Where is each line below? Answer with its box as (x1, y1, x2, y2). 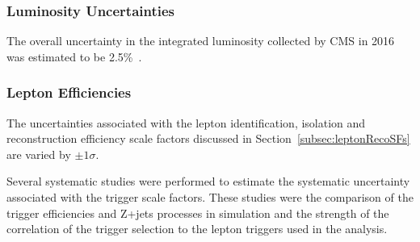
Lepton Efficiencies (6, 82, 132, 102)
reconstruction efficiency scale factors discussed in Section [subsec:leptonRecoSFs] (6, 130, 410, 147)
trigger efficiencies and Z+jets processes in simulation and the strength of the (6, 204, 389, 221)
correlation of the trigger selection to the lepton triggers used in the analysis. (6, 220, 388, 237)
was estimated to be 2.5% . (6, 48, 142, 65)
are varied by (6, 145, 71, 162)
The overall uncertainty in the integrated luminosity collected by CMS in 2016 (6, 32, 395, 49)
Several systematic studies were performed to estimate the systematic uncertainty (6, 173, 410, 190)
